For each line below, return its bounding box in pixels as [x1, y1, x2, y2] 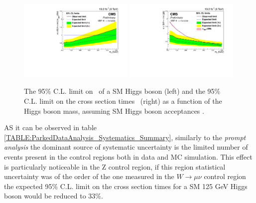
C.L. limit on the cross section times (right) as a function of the [24, 96, 222, 106]
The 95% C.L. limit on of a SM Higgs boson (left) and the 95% [24, 86, 221, 96]
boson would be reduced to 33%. [4, 191, 103, 201]
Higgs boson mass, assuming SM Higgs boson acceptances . [24, 105, 204, 116]
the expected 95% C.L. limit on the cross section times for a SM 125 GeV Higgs [4, 181, 248, 191]
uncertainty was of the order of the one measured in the [4, 171, 174, 182]
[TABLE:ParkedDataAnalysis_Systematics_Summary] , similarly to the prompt [4, 132, 246, 142]
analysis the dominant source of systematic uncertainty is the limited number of [4, 142, 248, 152]
